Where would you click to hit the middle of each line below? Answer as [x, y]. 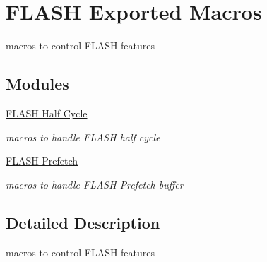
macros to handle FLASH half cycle [83, 137]
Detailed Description [83, 222]
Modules [37, 84]
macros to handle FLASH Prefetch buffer [95, 184]
